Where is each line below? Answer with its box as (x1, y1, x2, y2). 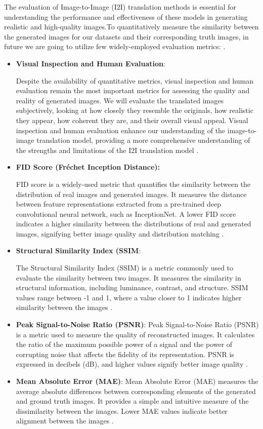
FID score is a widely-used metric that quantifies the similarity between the (16, 178, 251, 189)
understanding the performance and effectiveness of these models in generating (4, 11, 248, 22)
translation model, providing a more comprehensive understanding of (36, 135, 250, 145)
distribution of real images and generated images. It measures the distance (16, 188, 247, 199)
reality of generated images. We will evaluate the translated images (16, 95, 224, 105)
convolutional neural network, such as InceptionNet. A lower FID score (16, 208, 236, 219)
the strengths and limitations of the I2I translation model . (16, 144, 199, 155)
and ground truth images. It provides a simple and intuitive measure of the (16, 396, 249, 406)
